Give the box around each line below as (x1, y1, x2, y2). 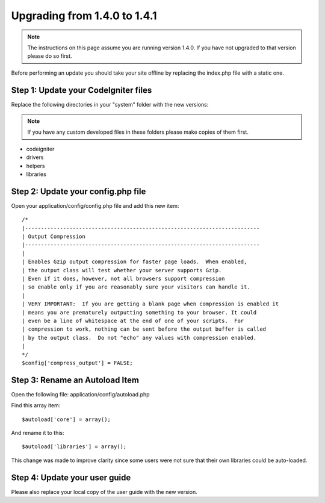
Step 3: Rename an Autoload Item (11, 375, 140, 385)
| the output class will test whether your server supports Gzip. (22, 267, 222, 273)
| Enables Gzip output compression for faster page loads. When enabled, (22, 258, 247, 265)
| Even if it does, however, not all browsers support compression (22, 275, 225, 282)
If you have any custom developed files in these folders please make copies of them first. (27, 128, 249, 136)
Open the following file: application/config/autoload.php (11, 390, 150, 398)
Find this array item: (11, 402, 61, 409)
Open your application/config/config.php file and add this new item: (11, 202, 179, 209)
